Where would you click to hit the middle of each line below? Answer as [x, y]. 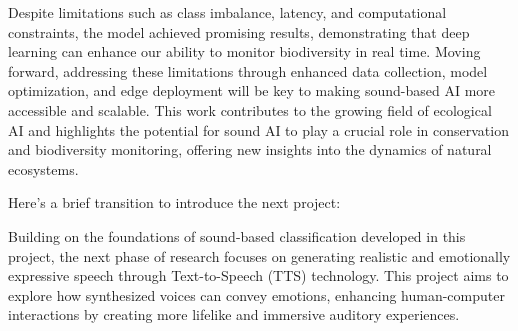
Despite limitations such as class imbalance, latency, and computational [227, 12]
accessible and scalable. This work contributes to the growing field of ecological [250, 109]
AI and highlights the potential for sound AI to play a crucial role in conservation [258, 129]
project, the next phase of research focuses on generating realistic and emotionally [259, 255]
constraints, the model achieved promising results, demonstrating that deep [239, 31]
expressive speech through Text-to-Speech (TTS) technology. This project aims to [258, 275]
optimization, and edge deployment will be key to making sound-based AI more [252, 90]
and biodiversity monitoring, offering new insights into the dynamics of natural [250, 149]
